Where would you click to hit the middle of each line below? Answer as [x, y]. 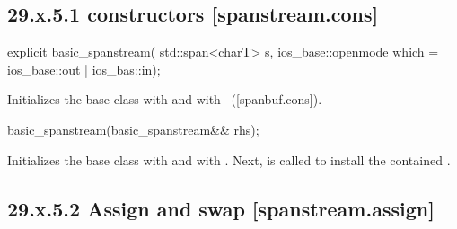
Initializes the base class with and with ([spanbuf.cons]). [165, 99]
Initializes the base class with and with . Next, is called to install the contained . [229, 159]
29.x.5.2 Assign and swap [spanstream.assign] [221, 208]
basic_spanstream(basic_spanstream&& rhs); [133, 129]
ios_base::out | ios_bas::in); [84, 69]
